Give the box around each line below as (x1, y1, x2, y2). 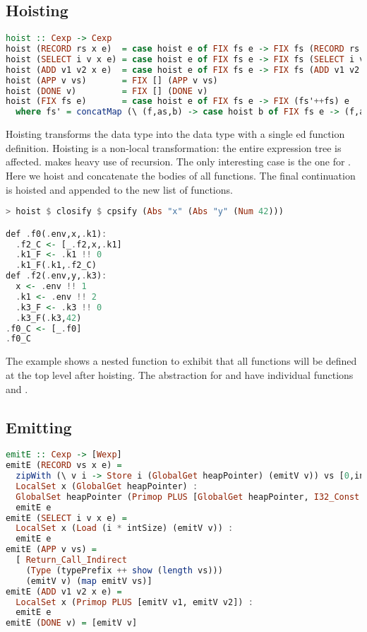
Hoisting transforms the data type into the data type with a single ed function (6, 127, 345, 141)
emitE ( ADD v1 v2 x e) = (6, 586, 122, 597)
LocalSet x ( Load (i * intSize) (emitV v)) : (16, 523, 234, 534)
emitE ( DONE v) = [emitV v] (6, 618, 138, 628)
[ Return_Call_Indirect (16, 555, 127, 566)
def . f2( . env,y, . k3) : (6, 271, 107, 281)
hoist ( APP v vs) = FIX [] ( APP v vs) (6, 75, 218, 86)
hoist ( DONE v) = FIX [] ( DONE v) (6, 86, 208, 96)
